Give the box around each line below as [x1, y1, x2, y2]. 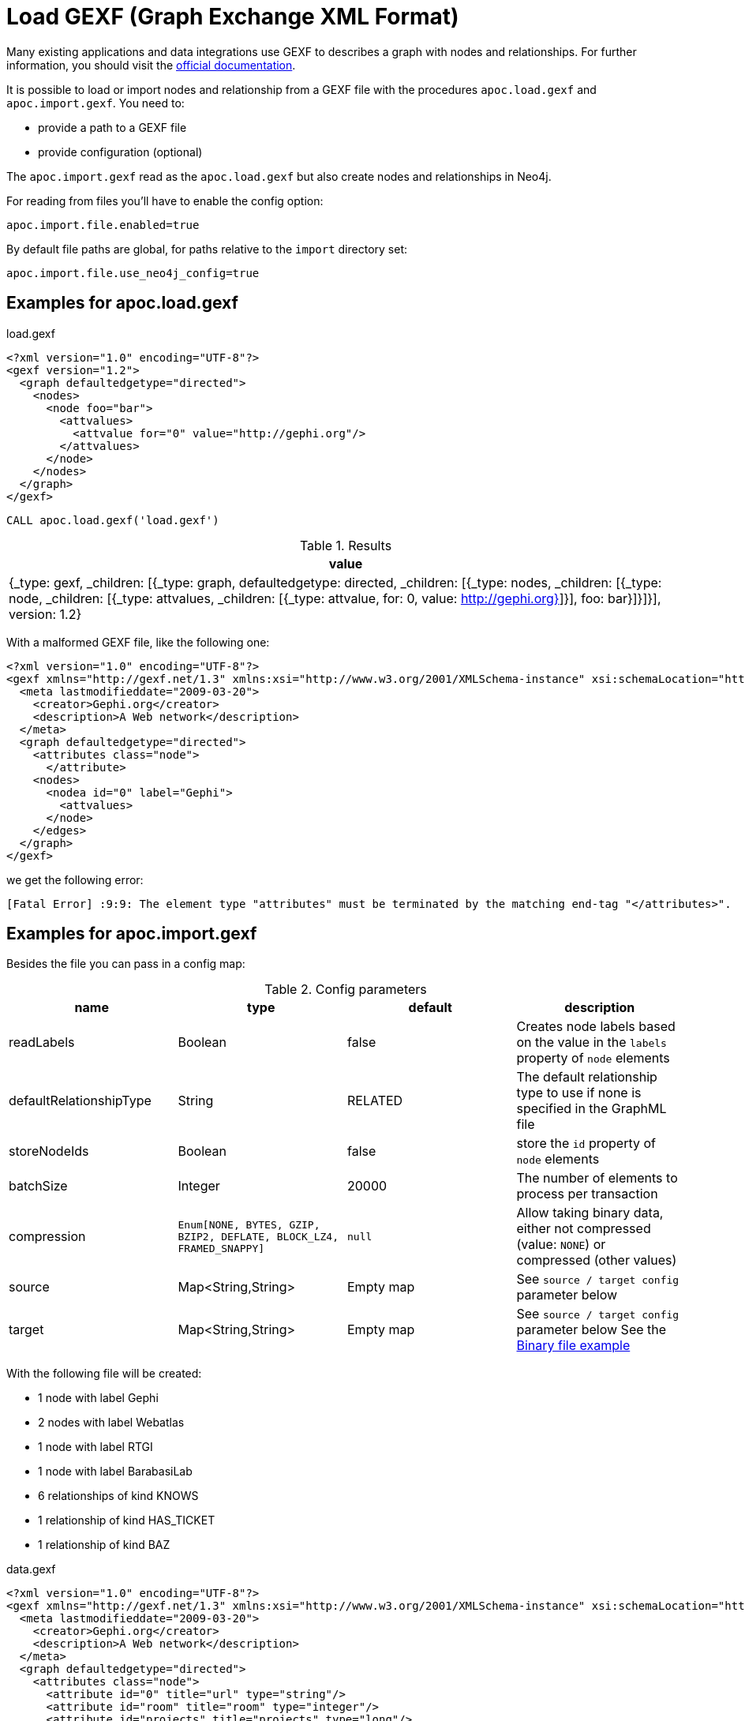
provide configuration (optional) [38, 144, 203, 159]
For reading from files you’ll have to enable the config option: [6, 193, 324, 208]
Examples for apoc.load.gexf [6, 293, 238, 313]
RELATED [347, 1093, 403, 1109]
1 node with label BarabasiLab [38, 1464, 193, 1479]
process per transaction [516, 1186, 658, 1202]
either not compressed [516, 1220, 651, 1237]
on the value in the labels [516, 1034, 667, 1051]
